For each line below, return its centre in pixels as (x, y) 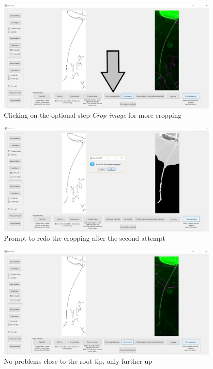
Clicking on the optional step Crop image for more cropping (93, 115)
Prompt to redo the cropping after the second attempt (84, 238)
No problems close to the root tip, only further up (78, 361)
